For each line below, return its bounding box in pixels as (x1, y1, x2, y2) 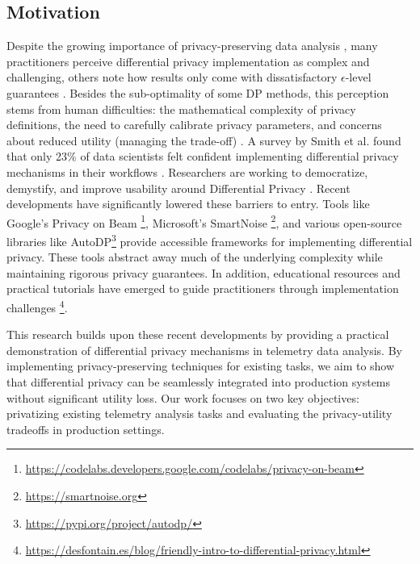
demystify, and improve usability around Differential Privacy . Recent (6, 179, 351, 196)
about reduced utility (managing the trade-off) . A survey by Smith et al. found (6, 132, 401, 148)
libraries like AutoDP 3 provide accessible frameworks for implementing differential (6, 230, 413, 249)
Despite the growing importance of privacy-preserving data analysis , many (6, 37, 378, 54)
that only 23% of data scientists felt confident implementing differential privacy (6, 148, 399, 165)
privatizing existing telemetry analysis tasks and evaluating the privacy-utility (6, 405, 393, 422)
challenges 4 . (6, 297, 68, 315)
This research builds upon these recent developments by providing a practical (6, 326, 389, 343)
